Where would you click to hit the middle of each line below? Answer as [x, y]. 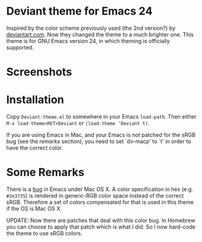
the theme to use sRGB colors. [44, 233]
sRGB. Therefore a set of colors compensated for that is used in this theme [100, 202]
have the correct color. [35, 148]
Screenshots [39, 72]
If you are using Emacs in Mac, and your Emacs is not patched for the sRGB [101, 135]
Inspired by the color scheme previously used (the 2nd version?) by [91, 28]
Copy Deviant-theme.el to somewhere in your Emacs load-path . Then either [101, 117]
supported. [20, 47]
